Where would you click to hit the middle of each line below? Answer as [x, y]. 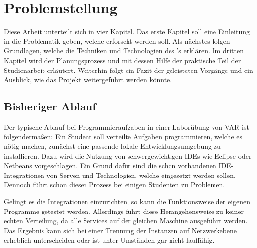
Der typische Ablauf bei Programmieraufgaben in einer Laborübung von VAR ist [127, 126]
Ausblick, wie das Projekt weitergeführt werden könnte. [88, 80]
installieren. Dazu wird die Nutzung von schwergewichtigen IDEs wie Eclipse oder [128, 156]
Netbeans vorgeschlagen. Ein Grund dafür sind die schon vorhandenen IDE [118, 165]
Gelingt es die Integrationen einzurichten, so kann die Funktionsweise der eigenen [127, 201]
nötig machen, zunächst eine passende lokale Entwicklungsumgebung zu [112, 146]
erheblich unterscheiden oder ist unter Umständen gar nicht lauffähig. [109, 240]
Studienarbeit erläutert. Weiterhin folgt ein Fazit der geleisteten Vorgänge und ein [128, 70]
